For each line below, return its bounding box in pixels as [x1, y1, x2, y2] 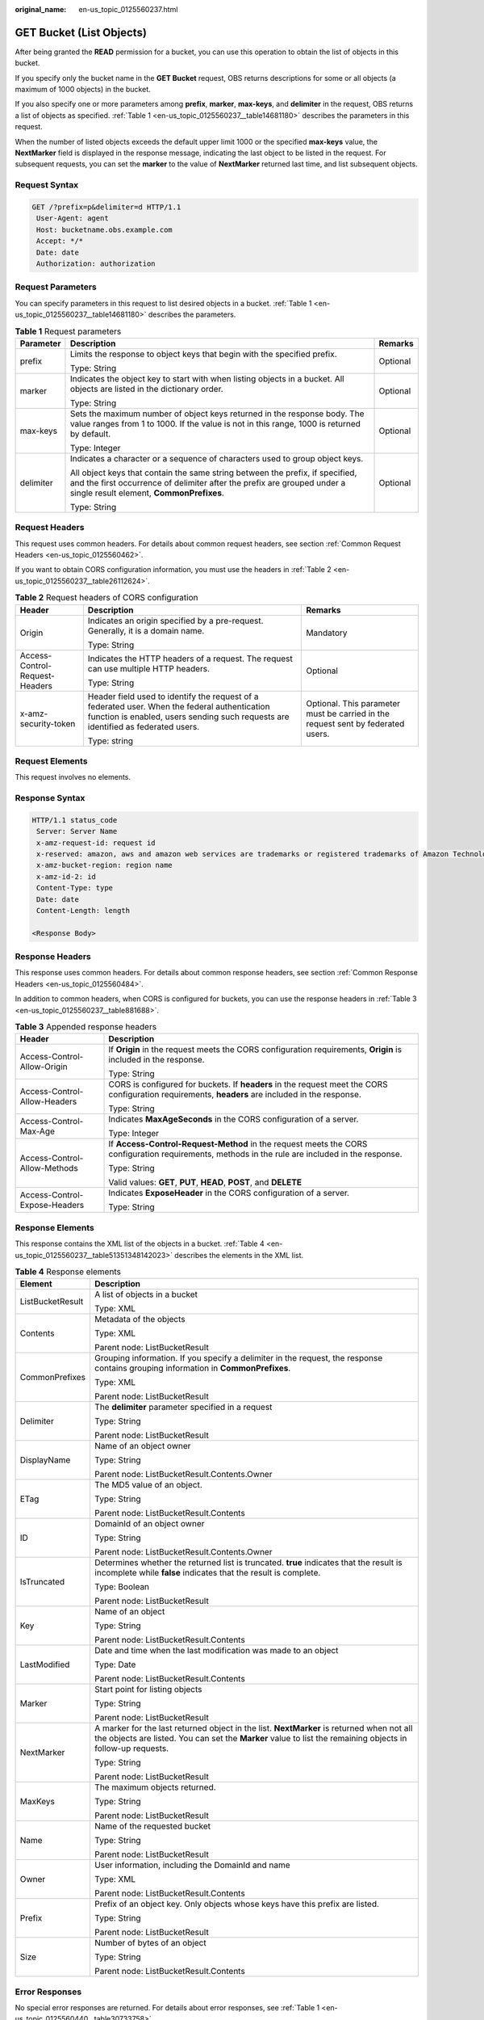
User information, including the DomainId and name [94, 1859, 290, 1871]
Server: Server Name [36, 827, 118, 836]
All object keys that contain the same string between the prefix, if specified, [69, 467, 357, 478]
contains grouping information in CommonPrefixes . [94, 1362, 291, 1374]
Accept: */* [36, 237, 84, 246]
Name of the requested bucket [94, 1820, 211, 1832]
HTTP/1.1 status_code [31, 815, 118, 824]
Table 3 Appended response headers [15, 1021, 157, 1033]
